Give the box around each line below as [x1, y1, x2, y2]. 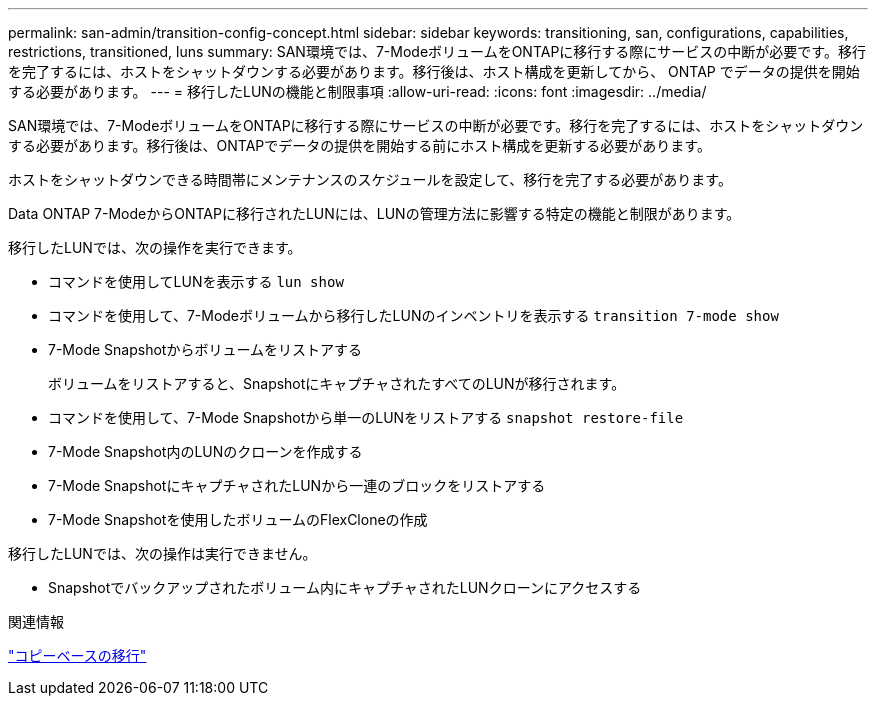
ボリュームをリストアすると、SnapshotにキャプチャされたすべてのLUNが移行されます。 [48, 375, 626, 392]
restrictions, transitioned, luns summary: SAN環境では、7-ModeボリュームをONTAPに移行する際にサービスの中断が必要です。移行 [8, 43, 866, 60]
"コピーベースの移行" [8, 647, 147, 664]
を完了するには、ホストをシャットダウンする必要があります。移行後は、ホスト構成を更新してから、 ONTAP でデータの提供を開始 [8, 63, 860, 80]
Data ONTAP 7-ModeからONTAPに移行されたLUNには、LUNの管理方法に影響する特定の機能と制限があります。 [8, 205, 741, 222]
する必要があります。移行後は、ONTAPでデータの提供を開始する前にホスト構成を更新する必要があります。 [8, 137, 711, 154]
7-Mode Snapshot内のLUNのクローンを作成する [48, 443, 363, 460]
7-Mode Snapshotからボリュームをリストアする [48, 341, 362, 358]
